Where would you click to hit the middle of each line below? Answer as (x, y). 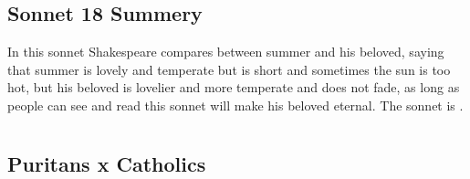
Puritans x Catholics (107, 163)
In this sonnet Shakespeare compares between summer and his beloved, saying (226, 52)
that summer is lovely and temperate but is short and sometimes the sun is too (229, 69)
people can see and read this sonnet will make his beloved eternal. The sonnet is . (235, 105)
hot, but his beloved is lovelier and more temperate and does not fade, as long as (234, 87)
